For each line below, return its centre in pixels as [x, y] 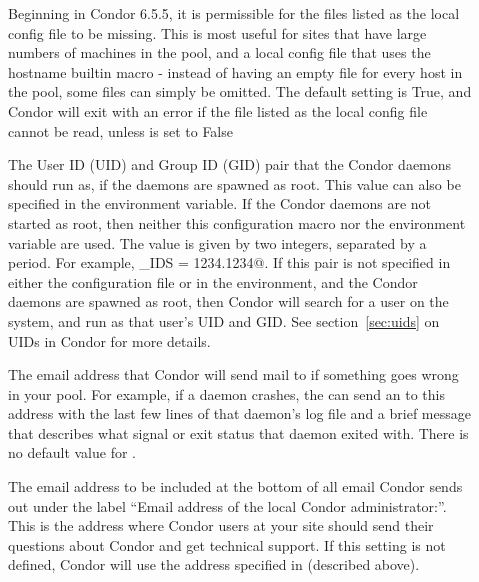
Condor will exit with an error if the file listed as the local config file [218, 110]
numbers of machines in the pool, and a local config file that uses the [219, 52]
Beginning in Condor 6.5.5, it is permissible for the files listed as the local [234, 13]
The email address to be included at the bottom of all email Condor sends [235, 486]
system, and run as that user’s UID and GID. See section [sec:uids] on [224, 320]
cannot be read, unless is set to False [120, 130]
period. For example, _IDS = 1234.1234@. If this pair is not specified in [229, 262]
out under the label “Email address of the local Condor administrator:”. [227, 505]
